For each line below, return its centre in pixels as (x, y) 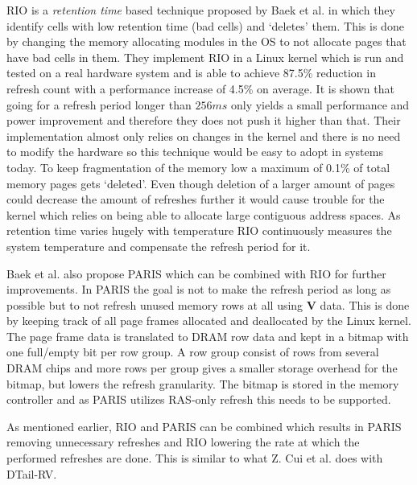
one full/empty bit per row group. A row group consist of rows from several (193, 352)
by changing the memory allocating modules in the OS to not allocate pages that (206, 41)
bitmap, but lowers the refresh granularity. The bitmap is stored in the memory (203, 383)
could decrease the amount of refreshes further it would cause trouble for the (196, 199)
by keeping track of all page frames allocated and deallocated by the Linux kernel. (209, 321)
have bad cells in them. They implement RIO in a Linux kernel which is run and (205, 57)
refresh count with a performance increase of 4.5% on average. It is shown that (200, 88)
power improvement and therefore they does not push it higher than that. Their (204, 120)
